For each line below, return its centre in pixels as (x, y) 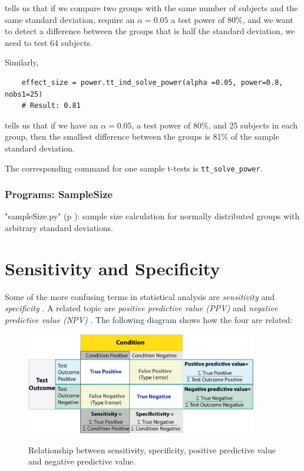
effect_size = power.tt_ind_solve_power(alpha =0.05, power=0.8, (152, 82)
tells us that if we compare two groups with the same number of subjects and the (151, 8)
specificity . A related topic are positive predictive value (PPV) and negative (141, 308)
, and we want (268, 19)
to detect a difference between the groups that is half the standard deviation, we (150, 31)
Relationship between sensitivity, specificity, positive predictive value (152, 449)
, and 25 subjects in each (253, 125)
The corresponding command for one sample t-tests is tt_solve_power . (134, 168)
